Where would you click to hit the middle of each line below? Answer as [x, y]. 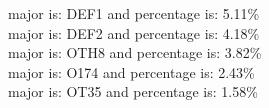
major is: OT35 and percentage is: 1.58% [133, 91]
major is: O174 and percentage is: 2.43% [131, 71]
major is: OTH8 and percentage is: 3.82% [135, 52]
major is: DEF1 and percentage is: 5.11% [134, 13]
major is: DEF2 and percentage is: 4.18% [134, 32]
